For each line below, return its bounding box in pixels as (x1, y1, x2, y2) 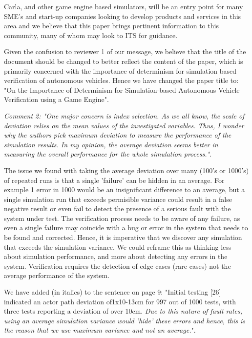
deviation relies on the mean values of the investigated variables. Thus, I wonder (4, 120, 244, 130)
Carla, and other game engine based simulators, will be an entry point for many (4, 1, 243, 11)
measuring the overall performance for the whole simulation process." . (4, 149, 211, 159)
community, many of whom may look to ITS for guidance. (4, 30, 178, 40)
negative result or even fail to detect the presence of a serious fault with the (4, 203, 231, 214)
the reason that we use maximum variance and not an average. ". (4, 325, 196, 335)
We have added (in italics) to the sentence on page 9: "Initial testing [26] (4, 287, 221, 297)
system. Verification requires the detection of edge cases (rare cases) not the (4, 260, 231, 271)
